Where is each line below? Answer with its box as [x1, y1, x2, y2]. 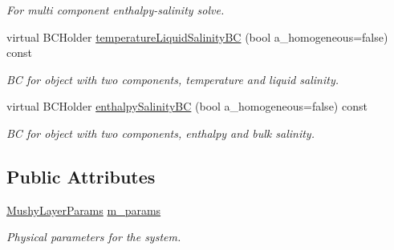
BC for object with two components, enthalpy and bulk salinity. [6, 124, 315, 141]
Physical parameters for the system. [6, 228, 181, 245]
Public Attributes [6, 163, 156, 188]
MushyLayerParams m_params [6, 201, 161, 218]
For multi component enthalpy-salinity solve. [6, 2, 225, 18]
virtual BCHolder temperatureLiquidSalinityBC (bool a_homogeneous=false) [6, 28, 388, 45]
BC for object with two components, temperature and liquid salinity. [6, 71, 339, 87]
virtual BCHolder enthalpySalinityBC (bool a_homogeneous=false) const [6, 98, 368, 115]
